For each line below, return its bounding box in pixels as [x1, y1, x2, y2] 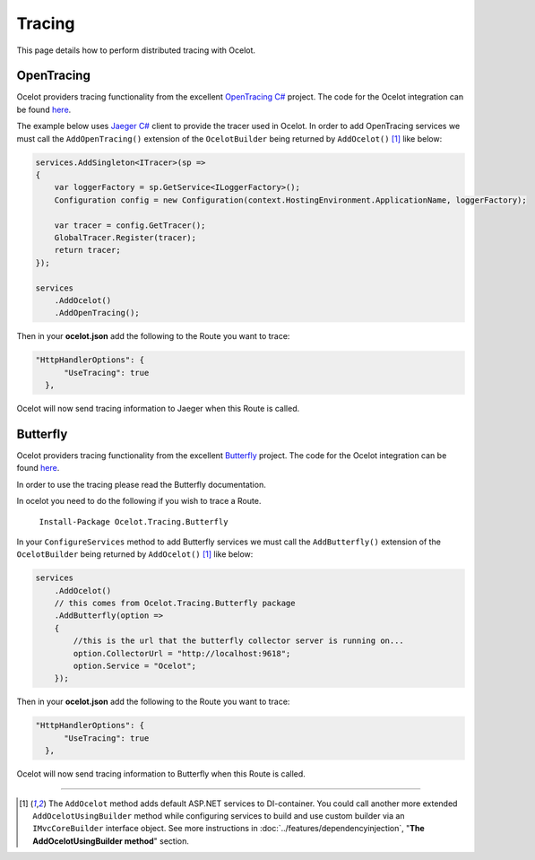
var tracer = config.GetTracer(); [54, 220, 206, 230]
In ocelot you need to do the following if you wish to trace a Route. [16, 496, 262, 507]
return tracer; [54, 245, 121, 256]
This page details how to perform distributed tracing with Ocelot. [16, 45, 255, 56]
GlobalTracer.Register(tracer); [54, 232, 197, 242]
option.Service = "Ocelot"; [73, 661, 197, 671]
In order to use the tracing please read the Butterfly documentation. [16, 479, 266, 490]
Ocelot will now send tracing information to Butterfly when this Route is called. [16, 769, 306, 779]
